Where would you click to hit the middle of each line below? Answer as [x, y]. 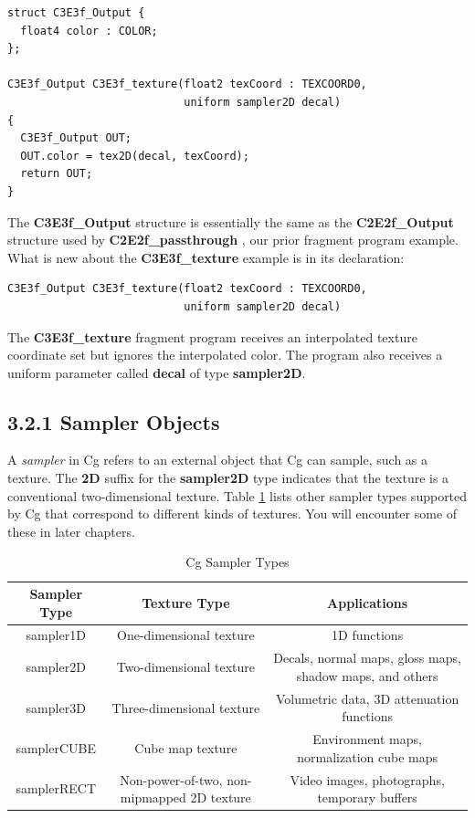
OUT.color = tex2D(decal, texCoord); [135, 156]
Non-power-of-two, [171, 779]
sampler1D [56, 635]
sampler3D [56, 707]
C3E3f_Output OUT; [76, 138]
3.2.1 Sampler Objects [114, 421]
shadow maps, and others [367, 675]
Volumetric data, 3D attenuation [368, 698]
